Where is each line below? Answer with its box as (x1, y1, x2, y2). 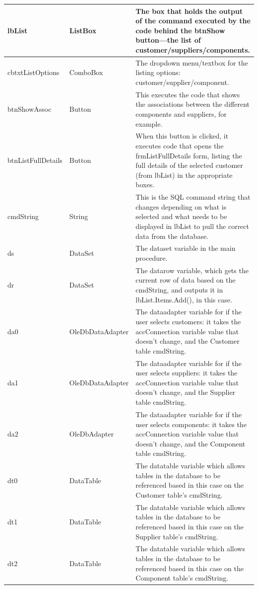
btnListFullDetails (7, 155, 63, 165)
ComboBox (69, 67, 103, 77)
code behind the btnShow (135, 25, 225, 35)
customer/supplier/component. (135, 76, 229, 87)
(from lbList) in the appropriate (135, 169, 233, 180)
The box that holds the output (135, 5, 243, 16)
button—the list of (135, 35, 201, 45)
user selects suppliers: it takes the (135, 368, 238, 378)
